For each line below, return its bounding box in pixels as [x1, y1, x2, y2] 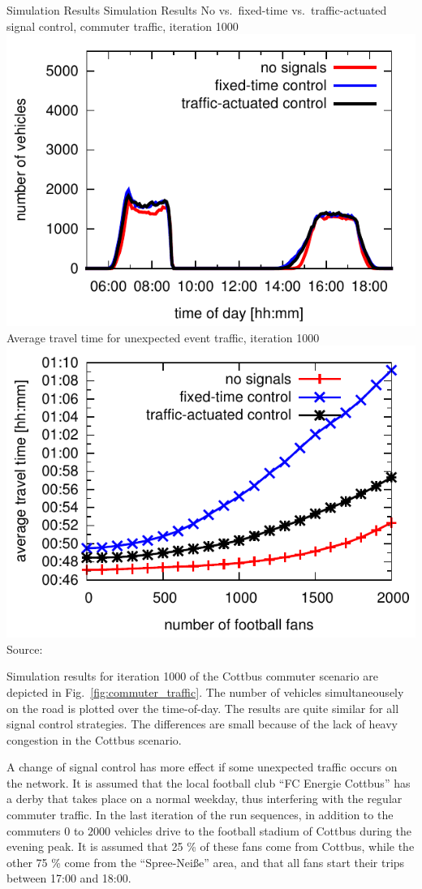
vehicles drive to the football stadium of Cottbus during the [114, 822, 411, 839]
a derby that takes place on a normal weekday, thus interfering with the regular [6, 790, 403, 807]
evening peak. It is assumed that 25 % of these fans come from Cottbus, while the [6, 838, 415, 855]
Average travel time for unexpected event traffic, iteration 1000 [6, 329, 320, 346]
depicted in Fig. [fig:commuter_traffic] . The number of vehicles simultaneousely [6, 683, 404, 700]
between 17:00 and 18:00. [6, 870, 131, 887]
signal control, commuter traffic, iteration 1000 [6, 17, 239, 34]
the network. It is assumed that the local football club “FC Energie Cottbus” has [6, 774, 411, 791]
